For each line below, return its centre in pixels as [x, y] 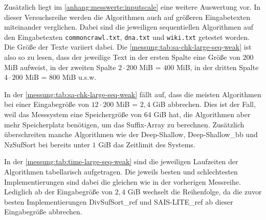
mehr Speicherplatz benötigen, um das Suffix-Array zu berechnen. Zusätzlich [124, 124]
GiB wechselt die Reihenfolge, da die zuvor [195, 192]
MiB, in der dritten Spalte [217, 67]
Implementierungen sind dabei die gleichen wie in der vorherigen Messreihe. [123, 181]
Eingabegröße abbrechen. [43, 212]
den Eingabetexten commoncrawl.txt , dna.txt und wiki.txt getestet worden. [127, 37]
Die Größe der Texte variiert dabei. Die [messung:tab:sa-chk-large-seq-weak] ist [128, 47]
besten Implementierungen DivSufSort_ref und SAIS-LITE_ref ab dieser [119, 201]
